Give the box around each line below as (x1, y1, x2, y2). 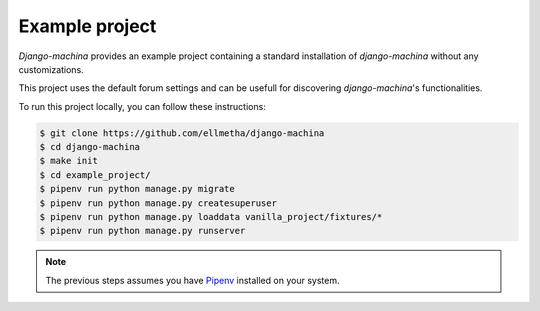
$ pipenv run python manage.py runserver (39, 225, 246, 237)
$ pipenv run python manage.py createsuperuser (39, 197, 277, 209)
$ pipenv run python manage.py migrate (39, 183, 235, 195)
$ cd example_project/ (39, 169, 151, 180)
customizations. (18, 63, 84, 75)
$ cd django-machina (39, 141, 140, 153)
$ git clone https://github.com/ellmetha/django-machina (39, 127, 325, 139)
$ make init (39, 155, 99, 167)
